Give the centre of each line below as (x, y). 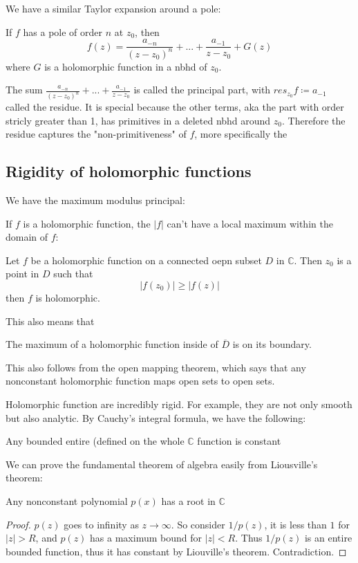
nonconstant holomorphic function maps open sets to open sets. (140, 381)
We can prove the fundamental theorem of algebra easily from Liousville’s (162, 464)
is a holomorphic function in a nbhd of (126, 66)
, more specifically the (241, 134)
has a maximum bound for (146, 538)
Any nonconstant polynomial (67, 500)
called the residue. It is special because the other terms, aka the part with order (175, 107)
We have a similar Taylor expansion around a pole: (113, 8)
